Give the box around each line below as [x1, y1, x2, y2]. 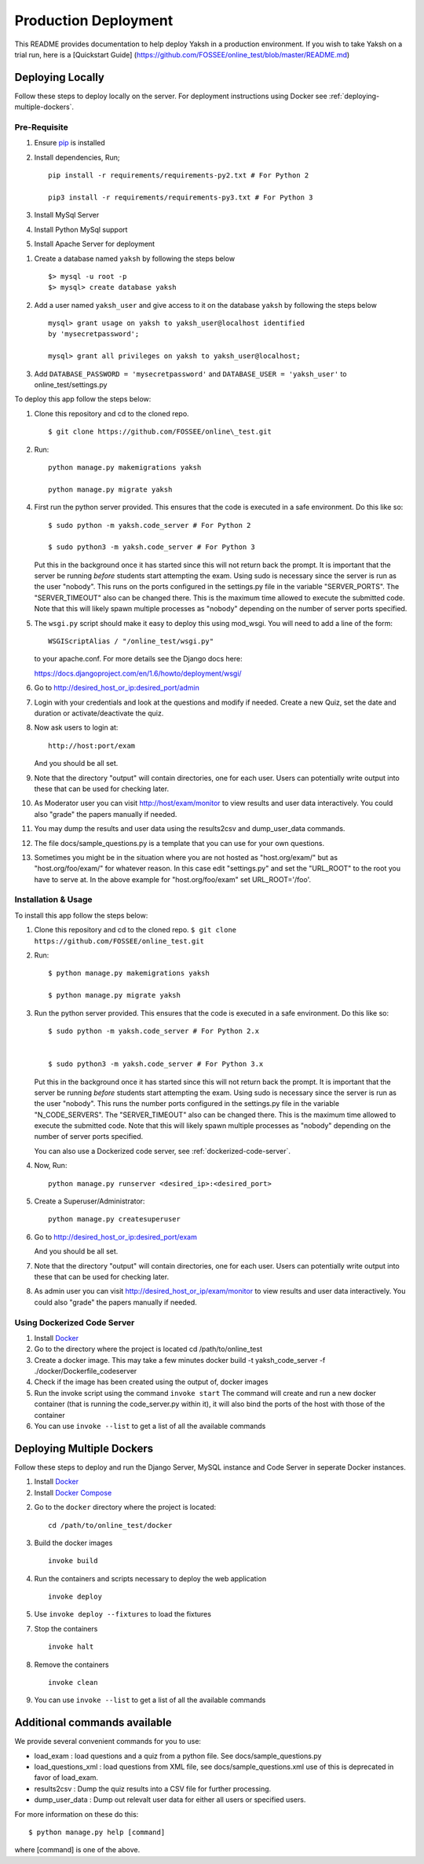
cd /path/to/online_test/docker [48, 1521, 173, 1529]
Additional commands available [14, 1716, 172, 1730]
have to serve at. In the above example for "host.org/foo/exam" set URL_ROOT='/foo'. [34, 874, 312, 884]
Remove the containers [34, 1660, 109, 1669]
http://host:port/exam [48, 741, 136, 750]
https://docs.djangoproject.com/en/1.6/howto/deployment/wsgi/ [34, 668, 243, 678]
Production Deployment [14, 12, 174, 29]
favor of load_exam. [34, 1773, 98, 1782]
